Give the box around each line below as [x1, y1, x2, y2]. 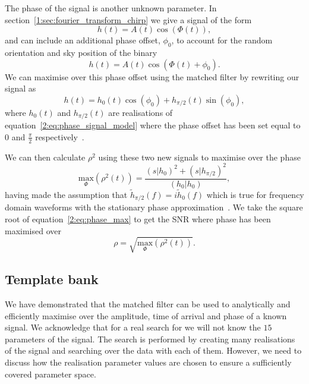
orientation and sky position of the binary [5, 46, 157, 58]
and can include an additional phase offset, [5, 34, 160, 46]
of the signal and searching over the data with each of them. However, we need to [5, 344, 302, 357]
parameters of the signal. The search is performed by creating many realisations [5, 332, 295, 345]
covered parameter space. [5, 367, 96, 380]
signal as [5, 82, 36, 95]
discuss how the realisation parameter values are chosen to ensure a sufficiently [5, 355, 292, 368]
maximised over [5, 224, 61, 237]
